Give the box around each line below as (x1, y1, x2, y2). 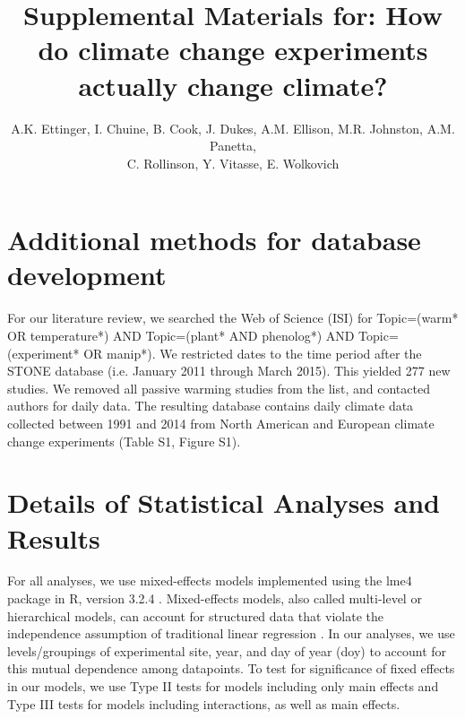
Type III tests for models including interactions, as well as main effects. (7, 694, 400, 713)
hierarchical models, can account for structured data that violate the (7, 606, 383, 625)
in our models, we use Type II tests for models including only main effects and (7, 677, 439, 696)
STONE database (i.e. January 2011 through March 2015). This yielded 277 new (7, 361, 451, 380)
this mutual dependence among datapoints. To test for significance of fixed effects (7, 659, 455, 678)
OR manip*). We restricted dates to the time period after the (83, 343, 422, 362)
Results (7, 519, 100, 556)
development (7, 256, 167, 293)
